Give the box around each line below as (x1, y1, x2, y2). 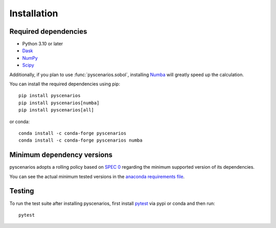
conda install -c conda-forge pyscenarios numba (18, 138, 143, 143)
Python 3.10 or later (22, 41, 63, 47)
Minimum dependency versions (9, 151, 112, 159)
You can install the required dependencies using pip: (9, 81, 120, 87)
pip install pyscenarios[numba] (18, 100, 100, 106)
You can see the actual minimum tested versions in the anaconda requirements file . (9, 173, 185, 179)
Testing (9, 187, 34, 195)
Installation (9, 8, 58, 19)
